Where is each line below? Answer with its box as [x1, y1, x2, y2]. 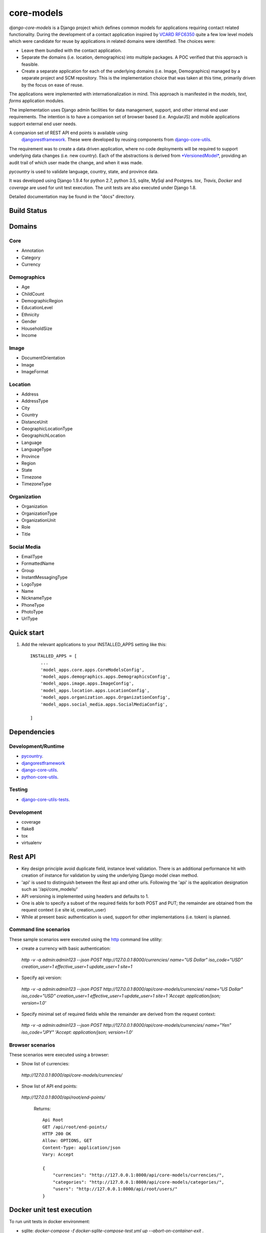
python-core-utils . [21, 774, 59, 780]
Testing [9, 786, 28, 793]
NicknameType [21, 595, 52, 601]
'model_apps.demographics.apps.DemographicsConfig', [40, 674, 171, 679]
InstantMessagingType [21, 575, 68, 580]
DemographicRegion [21, 298, 64, 304]
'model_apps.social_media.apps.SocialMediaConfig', [40, 701, 168, 707]
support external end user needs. [9, 121, 77, 127]
